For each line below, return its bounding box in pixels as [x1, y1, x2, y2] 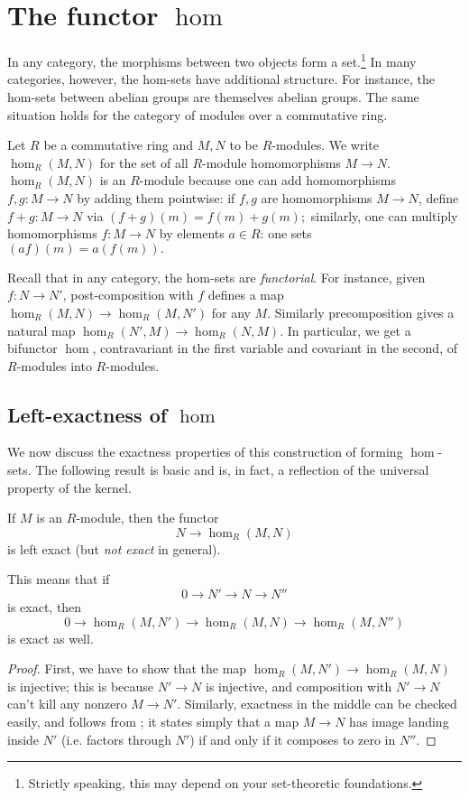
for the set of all [99, 153, 189, 172]
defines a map [207, 285, 284, 304]
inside [7, 729, 40, 748]
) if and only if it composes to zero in [189, 729, 396, 748]
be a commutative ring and [43, 135, 194, 154]
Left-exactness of [7, 400, 168, 428]
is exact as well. [7, 628, 94, 647]
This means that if [7, 570, 110, 589]
